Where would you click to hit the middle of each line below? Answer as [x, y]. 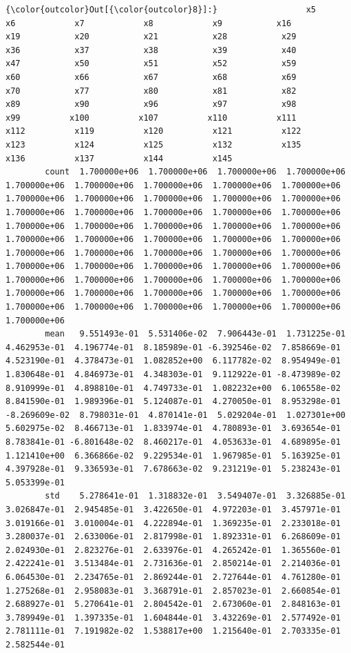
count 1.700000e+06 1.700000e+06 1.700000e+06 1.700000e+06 [195, 172]
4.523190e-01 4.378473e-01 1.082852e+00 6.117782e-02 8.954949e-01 [173, 361]
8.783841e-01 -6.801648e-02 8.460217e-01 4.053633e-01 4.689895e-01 [173, 442]
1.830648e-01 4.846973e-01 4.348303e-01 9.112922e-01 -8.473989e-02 [173, 375]
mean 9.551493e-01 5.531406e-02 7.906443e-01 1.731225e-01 [195, 334]
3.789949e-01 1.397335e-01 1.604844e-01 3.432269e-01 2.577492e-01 [173, 617]
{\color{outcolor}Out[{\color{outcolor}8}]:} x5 [161, 10]
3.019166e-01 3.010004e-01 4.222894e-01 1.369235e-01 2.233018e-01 [173, 523]
